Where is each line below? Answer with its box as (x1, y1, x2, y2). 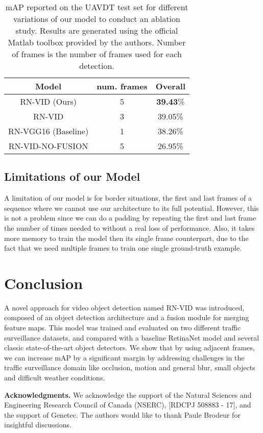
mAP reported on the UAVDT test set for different (5, 1, 188, 13)
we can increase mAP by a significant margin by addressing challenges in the (4, 352, 245, 363)
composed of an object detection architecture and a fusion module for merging (4, 312, 249, 323)
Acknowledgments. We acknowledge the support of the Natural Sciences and (4, 389, 252, 400)
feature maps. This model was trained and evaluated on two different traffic (4, 322, 241, 333)
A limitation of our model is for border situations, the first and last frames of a (4, 193, 252, 203)
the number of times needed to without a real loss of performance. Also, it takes (4, 222, 255, 233)
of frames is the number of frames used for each (12, 48, 182, 60)
